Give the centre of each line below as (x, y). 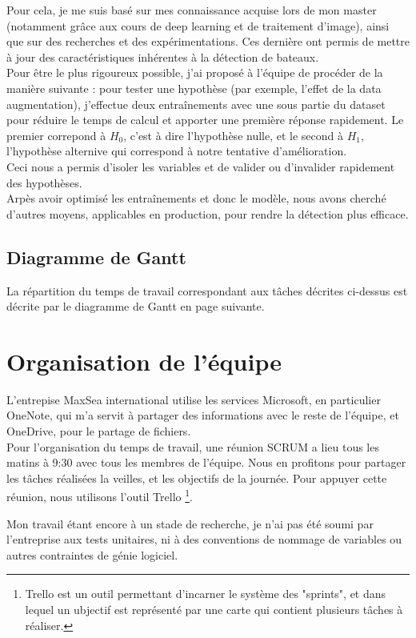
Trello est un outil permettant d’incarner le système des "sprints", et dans (206, 594)
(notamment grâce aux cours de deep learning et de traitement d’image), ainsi (198, 25)
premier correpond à (56, 135)
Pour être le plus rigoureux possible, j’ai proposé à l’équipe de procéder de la (195, 72)
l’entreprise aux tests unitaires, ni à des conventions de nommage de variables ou (204, 539)
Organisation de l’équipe (144, 361)
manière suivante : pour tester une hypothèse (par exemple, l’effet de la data (194, 88)
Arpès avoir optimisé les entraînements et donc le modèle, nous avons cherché (196, 198)
